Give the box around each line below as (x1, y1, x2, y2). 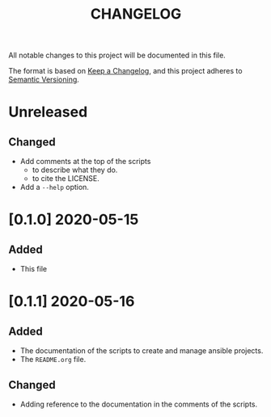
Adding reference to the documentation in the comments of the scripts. (19, 399, 258, 409)
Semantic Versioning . (8, 74, 79, 85)
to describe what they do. (32, 165, 118, 175)
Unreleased (8, 103, 88, 121)
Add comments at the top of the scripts (19, 157, 151, 166)
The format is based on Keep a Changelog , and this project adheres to (8, 66, 243, 76)
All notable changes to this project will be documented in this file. (8, 50, 227, 61)
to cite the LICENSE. (32, 174, 100, 183)
